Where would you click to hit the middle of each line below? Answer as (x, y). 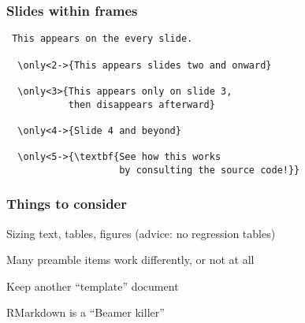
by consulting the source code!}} (210, 170)
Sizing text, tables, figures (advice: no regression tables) (141, 233)
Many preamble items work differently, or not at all (130, 260)
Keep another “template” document (93, 286)
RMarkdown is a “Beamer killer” (86, 312)
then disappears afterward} (141, 104)
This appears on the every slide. (102, 39)
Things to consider (67, 204)
